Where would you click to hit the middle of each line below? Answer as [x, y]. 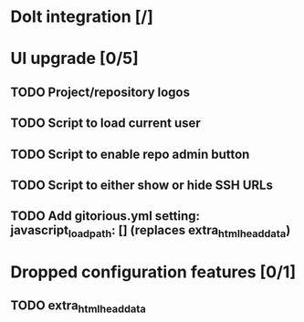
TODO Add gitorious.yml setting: [105, 216]
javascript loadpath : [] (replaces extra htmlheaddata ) [151, 232]
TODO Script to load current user [106, 124]
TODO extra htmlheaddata [79, 307]
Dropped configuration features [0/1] [153, 272]
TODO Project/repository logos [100, 92]
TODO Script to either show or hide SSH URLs [142, 185]
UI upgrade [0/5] [75, 59]
